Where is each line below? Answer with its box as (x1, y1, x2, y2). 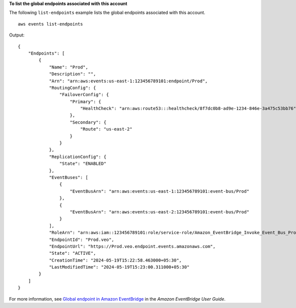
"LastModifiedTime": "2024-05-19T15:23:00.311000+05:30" (49, 264, 190, 270)
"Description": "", (49, 71, 96, 77)
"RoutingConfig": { (49, 85, 96, 91)
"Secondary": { (70, 119, 107, 125)
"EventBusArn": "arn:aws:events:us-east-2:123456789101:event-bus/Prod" (70, 209, 250, 214)
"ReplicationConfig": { (49, 154, 107, 160)
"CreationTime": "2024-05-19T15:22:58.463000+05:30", (49, 257, 182, 263)
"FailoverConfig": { (59, 92, 110, 98)
